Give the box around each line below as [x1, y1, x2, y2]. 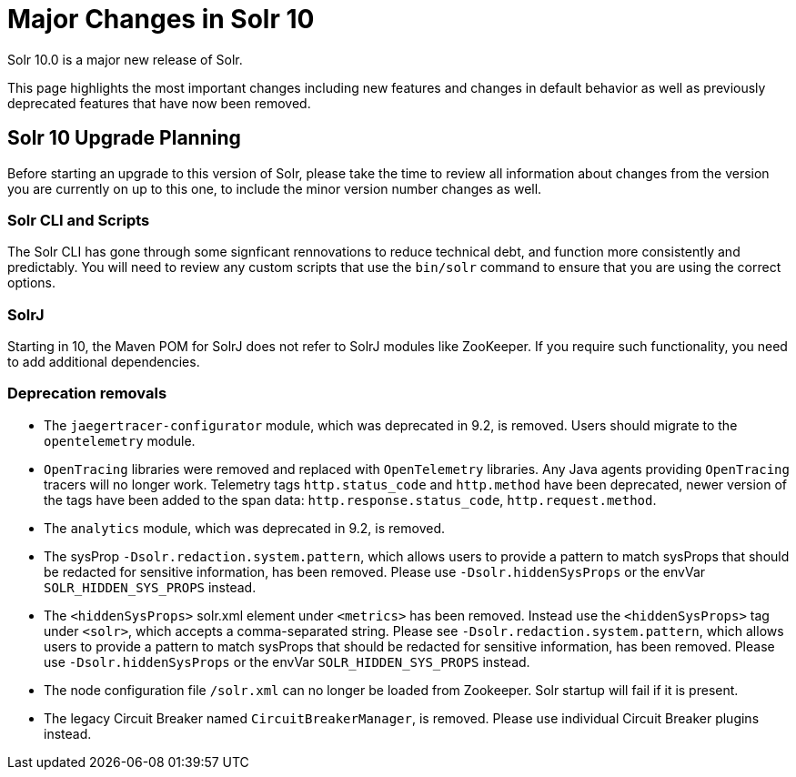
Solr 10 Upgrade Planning [7, 126, 241, 150]
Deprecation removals [7, 384, 167, 403]
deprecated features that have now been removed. [7, 95, 311, 111]
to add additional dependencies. [7, 354, 200, 370]
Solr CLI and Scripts [7, 210, 150, 229]
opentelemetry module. [44, 432, 196, 449]
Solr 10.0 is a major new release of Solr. [7, 51, 243, 67]
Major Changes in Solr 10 [7, 4, 315, 35]
